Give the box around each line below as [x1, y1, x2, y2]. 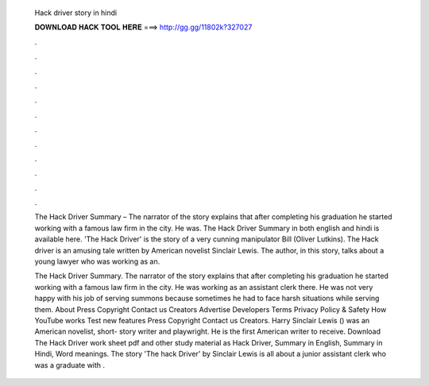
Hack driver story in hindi [34, 8, 118, 17]
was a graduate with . [34, 360, 106, 369]
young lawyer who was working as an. [34, 257, 160, 266]
